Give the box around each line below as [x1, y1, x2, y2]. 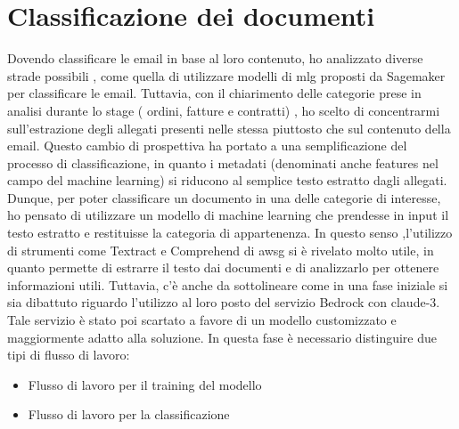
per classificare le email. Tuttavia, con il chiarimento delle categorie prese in [7, 84, 422, 102]
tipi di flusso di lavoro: [7, 345, 130, 364]
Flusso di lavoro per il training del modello [28, 375, 262, 393]
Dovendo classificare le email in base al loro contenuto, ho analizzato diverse [7, 49, 423, 68]
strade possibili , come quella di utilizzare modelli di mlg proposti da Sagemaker [7, 66, 446, 85]
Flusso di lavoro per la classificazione [28, 405, 230, 424]
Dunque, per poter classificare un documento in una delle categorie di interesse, [7, 188, 441, 206]
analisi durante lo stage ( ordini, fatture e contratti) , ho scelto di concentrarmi [7, 101, 440, 119]
